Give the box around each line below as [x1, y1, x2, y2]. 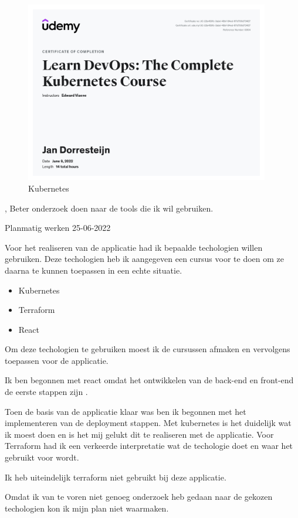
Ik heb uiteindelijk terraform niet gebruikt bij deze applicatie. [5, 471, 226, 483]
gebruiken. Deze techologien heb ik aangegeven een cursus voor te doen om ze [5, 253, 285, 265]
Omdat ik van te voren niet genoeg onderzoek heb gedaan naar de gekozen [5, 490, 273, 503]
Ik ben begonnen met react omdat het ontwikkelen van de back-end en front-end [5, 374, 294, 386]
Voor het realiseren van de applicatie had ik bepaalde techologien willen [5, 241, 263, 253]
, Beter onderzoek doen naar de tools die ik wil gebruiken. [5, 202, 214, 214]
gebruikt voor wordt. [5, 451, 79, 464]
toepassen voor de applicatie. [5, 354, 109, 366]
